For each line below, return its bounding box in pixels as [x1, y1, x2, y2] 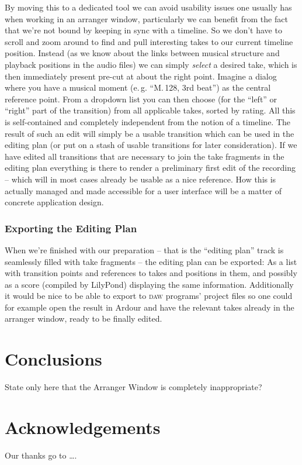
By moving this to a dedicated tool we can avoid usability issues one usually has [5, 1, 292, 13]
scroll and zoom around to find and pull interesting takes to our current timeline [5, 35, 293, 47]
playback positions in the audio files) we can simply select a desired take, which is [5, 58, 297, 70]
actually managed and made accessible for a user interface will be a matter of [5, 184, 282, 197]
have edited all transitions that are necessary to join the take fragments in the [5, 150, 284, 162]
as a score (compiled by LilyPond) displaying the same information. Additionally [5, 278, 294, 290]
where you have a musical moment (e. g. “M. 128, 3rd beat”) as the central [5, 81, 271, 94]
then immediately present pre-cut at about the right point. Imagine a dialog [5, 70, 277, 82]
